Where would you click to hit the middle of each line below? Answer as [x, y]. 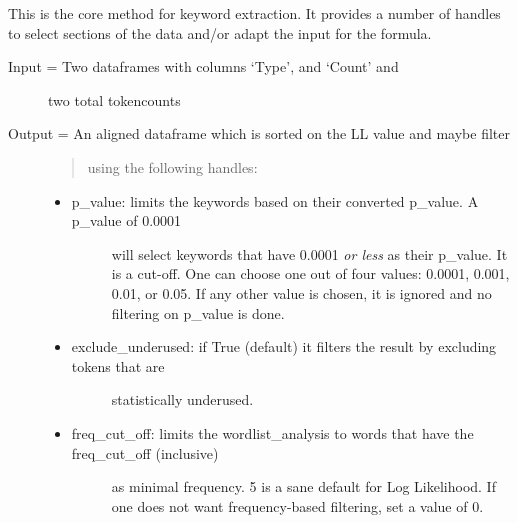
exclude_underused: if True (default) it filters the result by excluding [284, 346]
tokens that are [118, 365]
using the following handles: [172, 166]
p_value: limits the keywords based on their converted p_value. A [275, 200]
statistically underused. [182, 399]
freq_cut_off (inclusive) [145, 452]
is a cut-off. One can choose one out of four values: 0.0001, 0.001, [310, 273]
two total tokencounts [114, 99]
